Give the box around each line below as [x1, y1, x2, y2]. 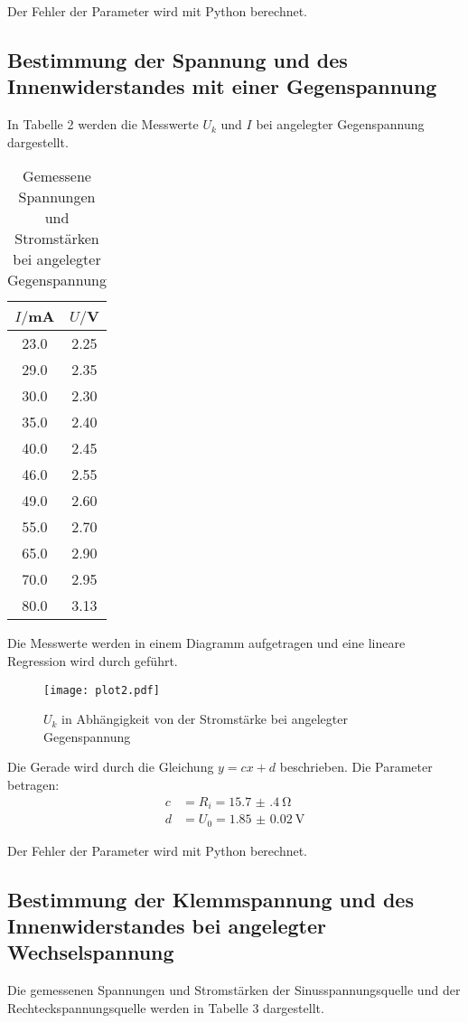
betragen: [7, 775, 60, 793]
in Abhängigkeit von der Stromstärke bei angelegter [61, 709, 348, 728]
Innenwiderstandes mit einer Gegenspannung [7, 72, 437, 100]
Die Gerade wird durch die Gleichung [7, 757, 214, 776]
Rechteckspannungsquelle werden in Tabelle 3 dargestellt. [7, 998, 324, 1017]
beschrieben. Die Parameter [279, 757, 433, 776]
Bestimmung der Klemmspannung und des [7, 885, 414, 913]
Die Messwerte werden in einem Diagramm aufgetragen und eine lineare [7, 634, 406, 652]
